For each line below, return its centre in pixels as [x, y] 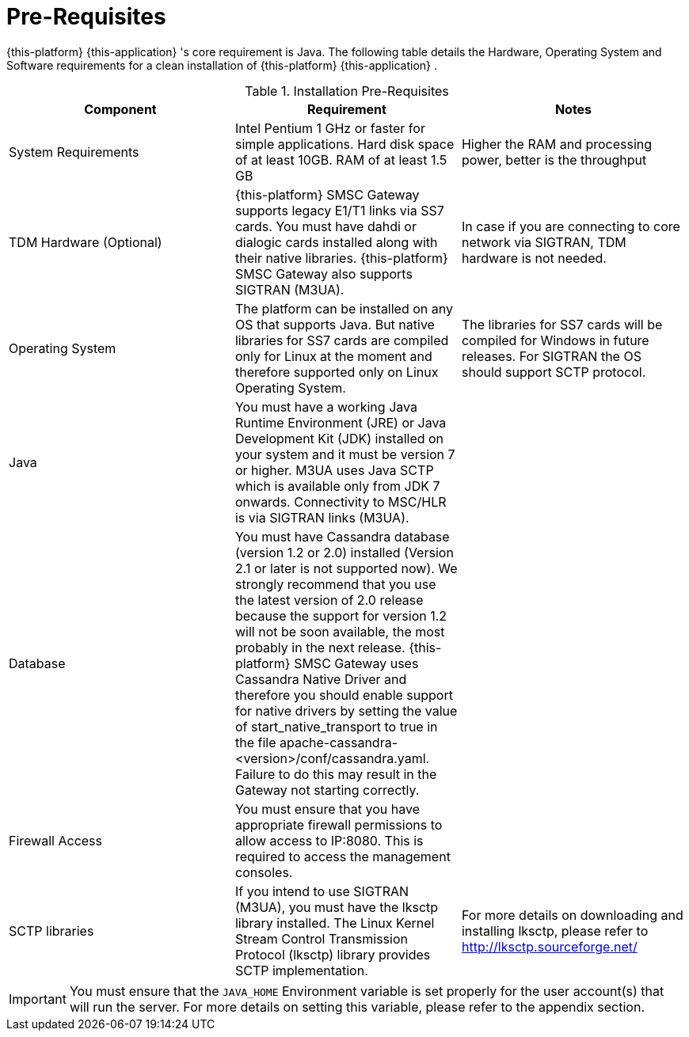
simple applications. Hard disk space [344, 144]
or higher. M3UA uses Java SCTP [334, 470]
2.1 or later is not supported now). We [346, 568]
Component [120, 109]
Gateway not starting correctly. [327, 790]
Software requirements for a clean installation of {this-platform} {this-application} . [222, 65]
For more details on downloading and [572, 915]
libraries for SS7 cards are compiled [342, 340]
